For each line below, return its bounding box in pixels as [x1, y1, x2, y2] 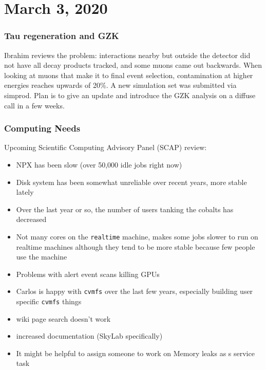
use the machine [16, 251, 67, 262]
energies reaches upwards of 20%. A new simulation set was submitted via [4, 80, 237, 90]
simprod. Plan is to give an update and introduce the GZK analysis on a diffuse [4, 89, 256, 100]
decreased [16, 214, 47, 225]
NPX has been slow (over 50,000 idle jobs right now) [16, 159, 182, 170]
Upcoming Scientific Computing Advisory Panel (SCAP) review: [4, 142, 207, 153]
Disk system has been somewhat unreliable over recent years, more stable [16, 176, 247, 187]
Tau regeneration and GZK [4, 29, 119, 42]
